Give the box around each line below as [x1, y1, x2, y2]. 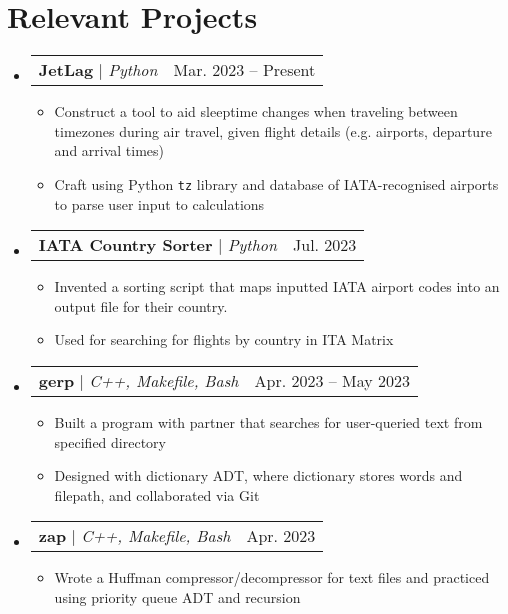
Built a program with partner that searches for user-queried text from [54, 411, 483, 432]
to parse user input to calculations [54, 193, 265, 214]
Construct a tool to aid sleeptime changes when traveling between [54, 101, 458, 122]
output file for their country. [54, 295, 228, 316]
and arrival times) [54, 140, 165, 161]
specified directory [54, 431, 166, 452]
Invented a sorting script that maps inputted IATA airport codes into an [54, 276, 500, 297]
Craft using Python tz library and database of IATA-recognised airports [54, 173, 499, 194]
